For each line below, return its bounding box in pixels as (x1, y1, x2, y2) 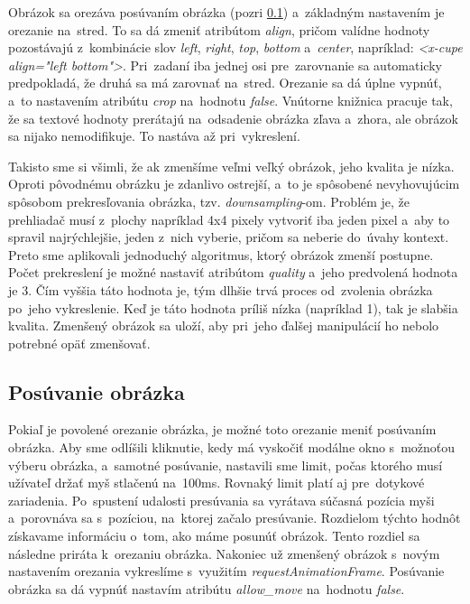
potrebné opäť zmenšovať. (8, 333, 151, 352)
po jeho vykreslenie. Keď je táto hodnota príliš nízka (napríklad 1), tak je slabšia (8, 298, 458, 317)
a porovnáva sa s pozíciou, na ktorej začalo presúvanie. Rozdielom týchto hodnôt (8, 508, 461, 527)
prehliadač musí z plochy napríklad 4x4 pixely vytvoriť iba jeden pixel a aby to (8, 209, 450, 228)
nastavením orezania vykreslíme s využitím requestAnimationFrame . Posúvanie (8, 562, 445, 581)
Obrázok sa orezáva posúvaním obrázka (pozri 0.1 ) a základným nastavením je (8, 3, 445, 21)
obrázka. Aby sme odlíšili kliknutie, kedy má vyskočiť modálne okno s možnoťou (8, 438, 456, 457)
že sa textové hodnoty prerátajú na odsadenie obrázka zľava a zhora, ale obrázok (8, 108, 458, 127)
